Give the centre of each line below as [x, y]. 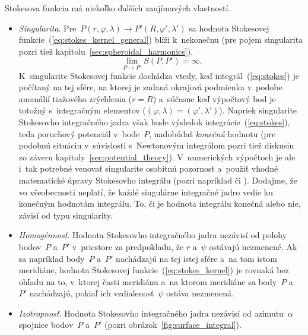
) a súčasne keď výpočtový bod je [214, 98]
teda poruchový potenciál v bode [79, 133]
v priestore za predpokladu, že [128, 246]
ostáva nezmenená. [200, 293]
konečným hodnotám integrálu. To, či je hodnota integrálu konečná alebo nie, [160, 203]
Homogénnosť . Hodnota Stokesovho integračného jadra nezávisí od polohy [153, 235]
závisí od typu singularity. [66, 215]
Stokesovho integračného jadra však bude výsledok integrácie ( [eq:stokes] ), [154, 121]
